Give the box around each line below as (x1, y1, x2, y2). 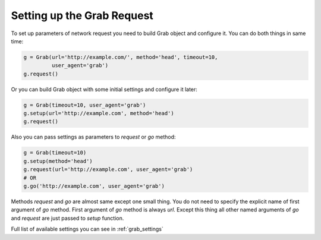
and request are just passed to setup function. (11, 214, 124, 222)
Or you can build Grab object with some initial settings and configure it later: (11, 86, 197, 93)
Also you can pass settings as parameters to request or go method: (11, 134, 176, 141)
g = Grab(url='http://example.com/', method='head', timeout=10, (23, 53, 218, 61)
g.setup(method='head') (23, 157, 93, 165)
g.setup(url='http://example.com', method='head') (23, 110, 175, 117)
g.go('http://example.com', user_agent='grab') (23, 182, 165, 190)
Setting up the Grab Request (11, 9, 154, 22)
